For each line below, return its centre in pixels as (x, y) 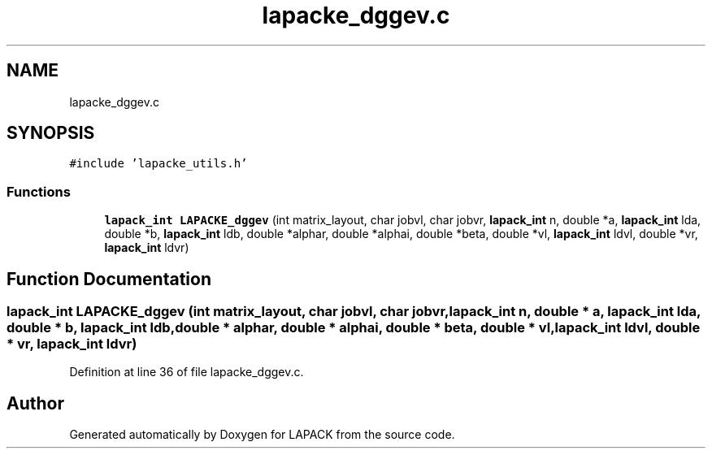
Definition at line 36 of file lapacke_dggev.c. (187, 372)
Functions (39, 191)
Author (35, 403)
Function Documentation (109, 279)
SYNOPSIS (51, 133)
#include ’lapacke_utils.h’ (158, 164)
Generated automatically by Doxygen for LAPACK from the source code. (262, 435)
